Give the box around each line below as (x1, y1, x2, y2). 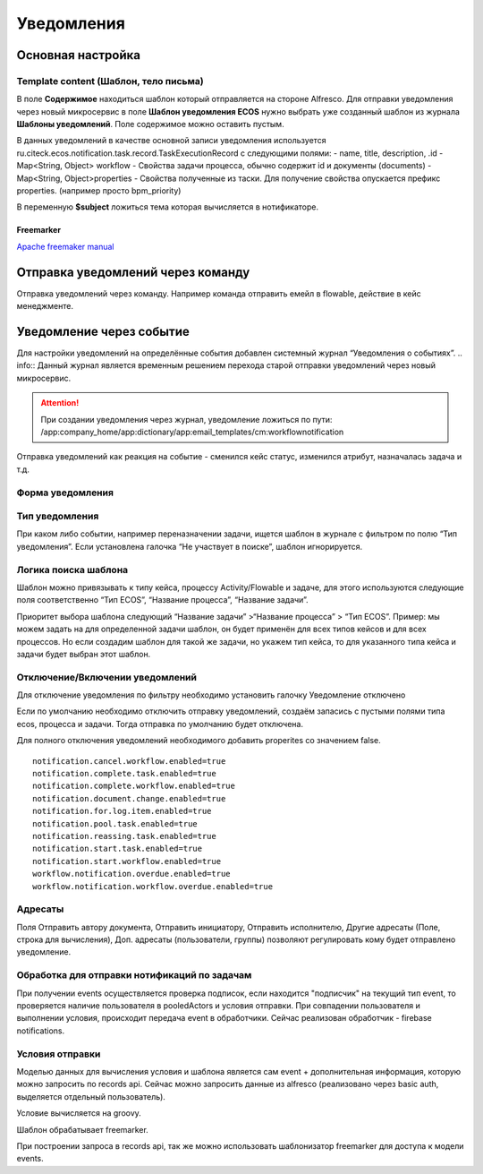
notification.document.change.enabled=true (32, 793, 226, 803)
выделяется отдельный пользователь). (16, 1091, 165, 1101)
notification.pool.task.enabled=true (32, 818, 199, 828)
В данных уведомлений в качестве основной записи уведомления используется (16, 135, 326, 146)
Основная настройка (16, 47, 140, 63)
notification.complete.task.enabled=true (32, 768, 216, 779)
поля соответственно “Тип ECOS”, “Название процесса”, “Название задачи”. (16, 595, 309, 605)
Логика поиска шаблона (16, 563, 129, 576)
